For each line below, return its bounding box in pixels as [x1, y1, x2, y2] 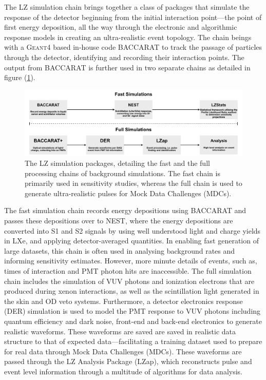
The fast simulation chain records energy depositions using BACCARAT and [4, 205, 246, 216]
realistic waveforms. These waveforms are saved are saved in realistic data [4, 326, 236, 336]
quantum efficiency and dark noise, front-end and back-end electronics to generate [4, 316, 262, 327]
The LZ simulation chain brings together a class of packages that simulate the [4, 2, 250, 12]
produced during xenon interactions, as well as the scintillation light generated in [4, 286, 259, 296]
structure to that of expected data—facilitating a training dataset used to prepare [4, 336, 262, 347]
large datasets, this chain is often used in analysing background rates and [4, 245, 235, 256]
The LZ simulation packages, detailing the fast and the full [25, 158, 210, 168]
